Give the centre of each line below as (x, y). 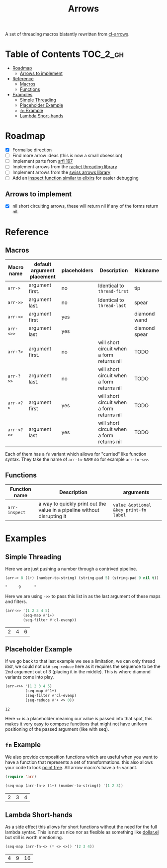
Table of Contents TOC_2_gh (65, 54)
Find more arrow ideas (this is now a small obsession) (67, 156)
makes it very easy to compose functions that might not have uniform (76, 724)
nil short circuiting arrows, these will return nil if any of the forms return (85, 206)
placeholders (77, 271)
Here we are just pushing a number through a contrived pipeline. (71, 569)
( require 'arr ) (21, 777)
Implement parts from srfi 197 (42, 161)
